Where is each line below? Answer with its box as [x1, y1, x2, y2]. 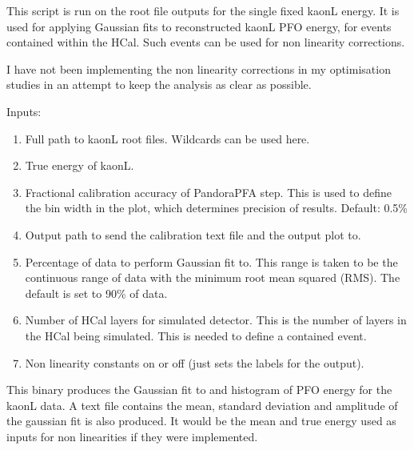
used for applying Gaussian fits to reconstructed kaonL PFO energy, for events [6, 18, 392, 34]
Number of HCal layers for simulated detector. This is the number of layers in [25, 311, 407, 328]
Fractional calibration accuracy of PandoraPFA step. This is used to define [25, 183, 392, 200]
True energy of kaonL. [25, 157, 134, 174]
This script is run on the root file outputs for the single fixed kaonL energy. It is [6, 2, 400, 18]
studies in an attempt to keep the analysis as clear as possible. [6, 76, 312, 93]
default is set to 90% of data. [25, 284, 168, 301]
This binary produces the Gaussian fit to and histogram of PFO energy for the [6, 381, 392, 398]
